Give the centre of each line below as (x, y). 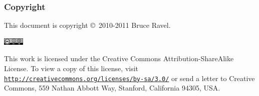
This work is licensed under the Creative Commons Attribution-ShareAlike (119, 58)
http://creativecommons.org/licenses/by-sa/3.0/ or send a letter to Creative (129, 78)
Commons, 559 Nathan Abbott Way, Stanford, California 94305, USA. (112, 88)
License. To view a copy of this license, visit (71, 68)
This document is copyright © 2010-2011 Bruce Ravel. (87, 25)
